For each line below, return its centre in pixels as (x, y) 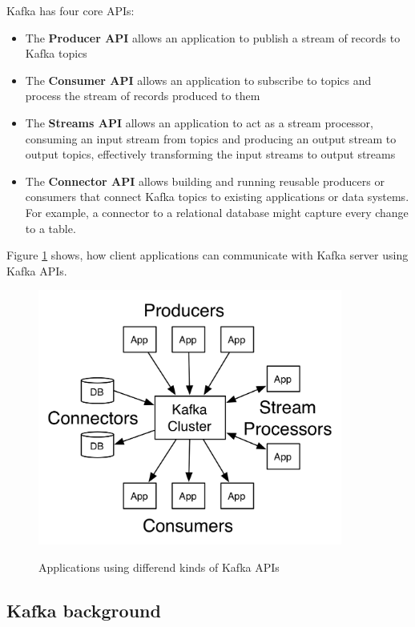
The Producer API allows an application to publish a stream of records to (213, 37)
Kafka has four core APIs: (71, 10)
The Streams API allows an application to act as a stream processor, (199, 122)
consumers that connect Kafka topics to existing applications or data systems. (217, 197)
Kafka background (84, 610)
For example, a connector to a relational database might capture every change (217, 212)
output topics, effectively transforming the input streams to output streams (210, 154)
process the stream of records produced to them (143, 96)
